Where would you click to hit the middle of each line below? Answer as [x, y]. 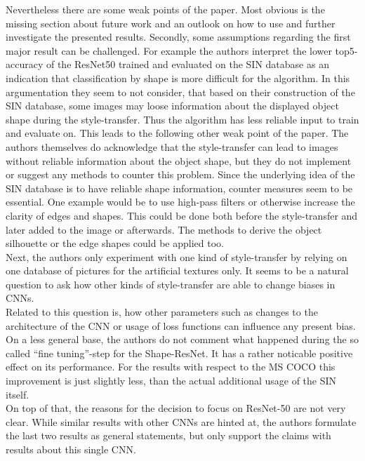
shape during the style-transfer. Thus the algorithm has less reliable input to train [182, 119]
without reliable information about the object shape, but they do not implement [179, 160]
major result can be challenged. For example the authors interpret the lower [169, 50]
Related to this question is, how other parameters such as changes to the [162, 312]
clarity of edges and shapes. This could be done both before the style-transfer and [182, 215]
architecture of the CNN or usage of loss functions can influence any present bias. [181, 325]
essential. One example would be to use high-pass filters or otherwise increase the [180, 202]
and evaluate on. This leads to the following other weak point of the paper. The [177, 133]
